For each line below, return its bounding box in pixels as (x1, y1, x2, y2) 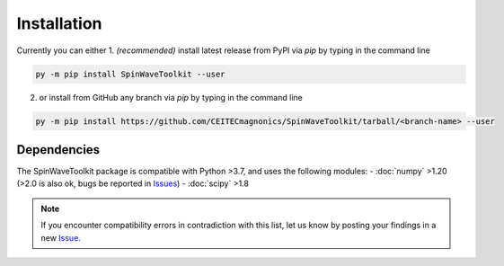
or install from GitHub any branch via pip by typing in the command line (39, 92, 303, 102)
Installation (16, 13, 102, 33)
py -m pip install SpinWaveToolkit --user (35, 68, 225, 79)
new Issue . (40, 232, 81, 243)
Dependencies (16, 142, 101, 157)
